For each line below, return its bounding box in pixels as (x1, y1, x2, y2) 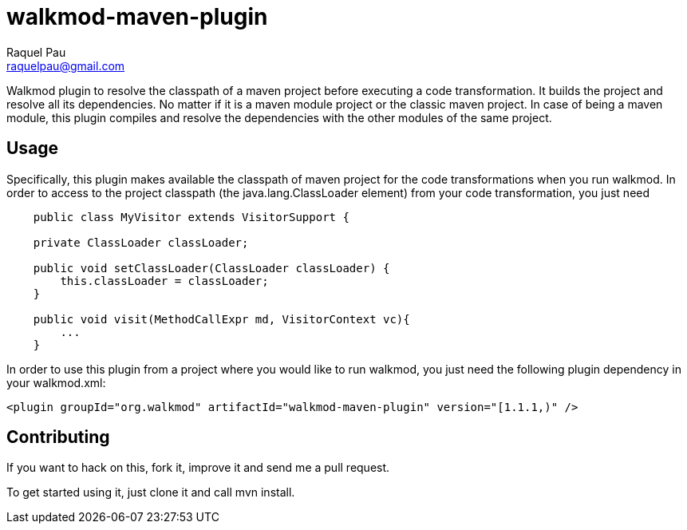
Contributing (6, 427, 110, 448)
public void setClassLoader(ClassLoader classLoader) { (33, 261, 390, 275)
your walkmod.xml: (6, 375, 106, 390)
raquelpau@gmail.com (6, 58, 125, 73)
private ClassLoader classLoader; (33, 235, 249, 249)
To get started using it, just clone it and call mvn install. (6, 485, 295, 500)
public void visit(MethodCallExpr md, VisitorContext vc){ (33, 312, 410, 326)
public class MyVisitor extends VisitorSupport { (33, 210, 349, 223)
